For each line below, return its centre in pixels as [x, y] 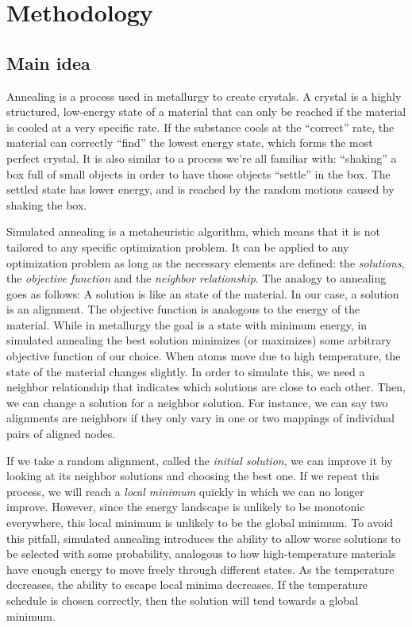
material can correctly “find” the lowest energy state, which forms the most [190, 142]
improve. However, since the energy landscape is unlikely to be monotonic [186, 507]
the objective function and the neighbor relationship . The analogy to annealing [196, 278]
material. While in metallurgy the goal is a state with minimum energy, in [187, 324]
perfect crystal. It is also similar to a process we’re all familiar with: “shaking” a [202, 158]
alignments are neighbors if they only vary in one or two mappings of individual [200, 418]
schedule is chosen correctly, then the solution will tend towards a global [183, 600]
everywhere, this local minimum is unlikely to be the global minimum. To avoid [200, 523]
